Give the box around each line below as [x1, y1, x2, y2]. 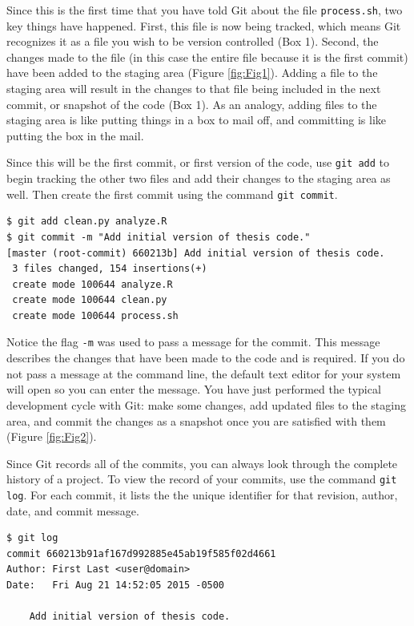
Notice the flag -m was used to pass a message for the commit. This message [6, 333, 380, 350]
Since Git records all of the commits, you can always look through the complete [6, 454, 398, 471]
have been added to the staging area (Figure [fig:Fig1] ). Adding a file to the [6, 64, 378, 81]
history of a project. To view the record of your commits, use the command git [6, 471, 397, 487]
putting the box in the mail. [6, 127, 144, 143]
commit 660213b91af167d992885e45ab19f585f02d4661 [6, 547, 276, 559]
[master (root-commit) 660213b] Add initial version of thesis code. [6, 247, 385, 259]
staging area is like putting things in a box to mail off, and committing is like [6, 111, 387, 128]
